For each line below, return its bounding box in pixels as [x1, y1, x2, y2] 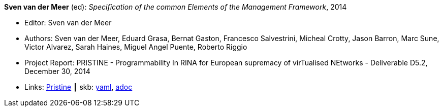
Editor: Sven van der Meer [24, 18, 112, 27]
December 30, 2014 [24, 67, 90, 76]
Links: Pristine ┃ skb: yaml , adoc [24, 83, 133, 91]
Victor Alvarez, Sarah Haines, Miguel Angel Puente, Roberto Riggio [24, 43, 247, 51]
